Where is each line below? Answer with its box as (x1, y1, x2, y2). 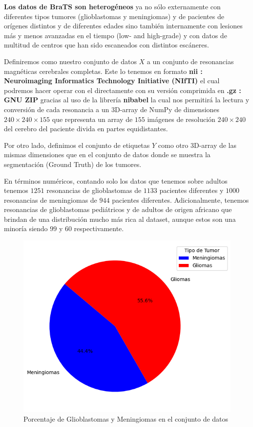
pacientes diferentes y (159, 185, 224, 195)
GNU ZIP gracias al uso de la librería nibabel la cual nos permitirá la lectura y (4, 95, 250, 105)
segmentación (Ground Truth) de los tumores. (4, 159, 142, 169)
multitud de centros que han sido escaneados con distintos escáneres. (4, 40, 209, 50)
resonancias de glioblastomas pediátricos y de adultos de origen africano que (4, 204, 232, 214)
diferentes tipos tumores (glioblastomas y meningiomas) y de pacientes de (4, 11, 224, 21)
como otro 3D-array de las (158, 140, 237, 150)
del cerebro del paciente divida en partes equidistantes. (4, 123, 168, 134)
